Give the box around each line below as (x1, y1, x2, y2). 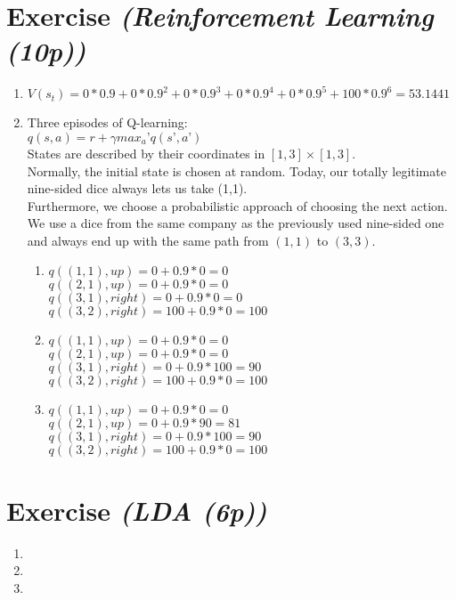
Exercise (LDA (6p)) (6, 491, 267, 529)
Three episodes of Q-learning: (27, 113, 188, 132)
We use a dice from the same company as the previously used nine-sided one (27, 214, 444, 232)
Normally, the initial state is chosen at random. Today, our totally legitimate (27, 161, 446, 180)
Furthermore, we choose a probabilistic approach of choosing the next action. (27, 196, 448, 215)
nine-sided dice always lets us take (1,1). (27, 179, 248, 198)
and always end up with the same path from (27, 231, 269, 249)
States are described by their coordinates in (27, 143, 265, 162)
